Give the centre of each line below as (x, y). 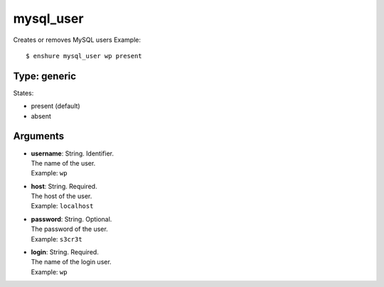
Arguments (39, 136)
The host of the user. (62, 196)
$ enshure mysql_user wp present (84, 56)
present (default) (56, 106)
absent (41, 116)
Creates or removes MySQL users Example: (77, 40)
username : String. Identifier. (72, 153)
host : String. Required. (64, 186)
